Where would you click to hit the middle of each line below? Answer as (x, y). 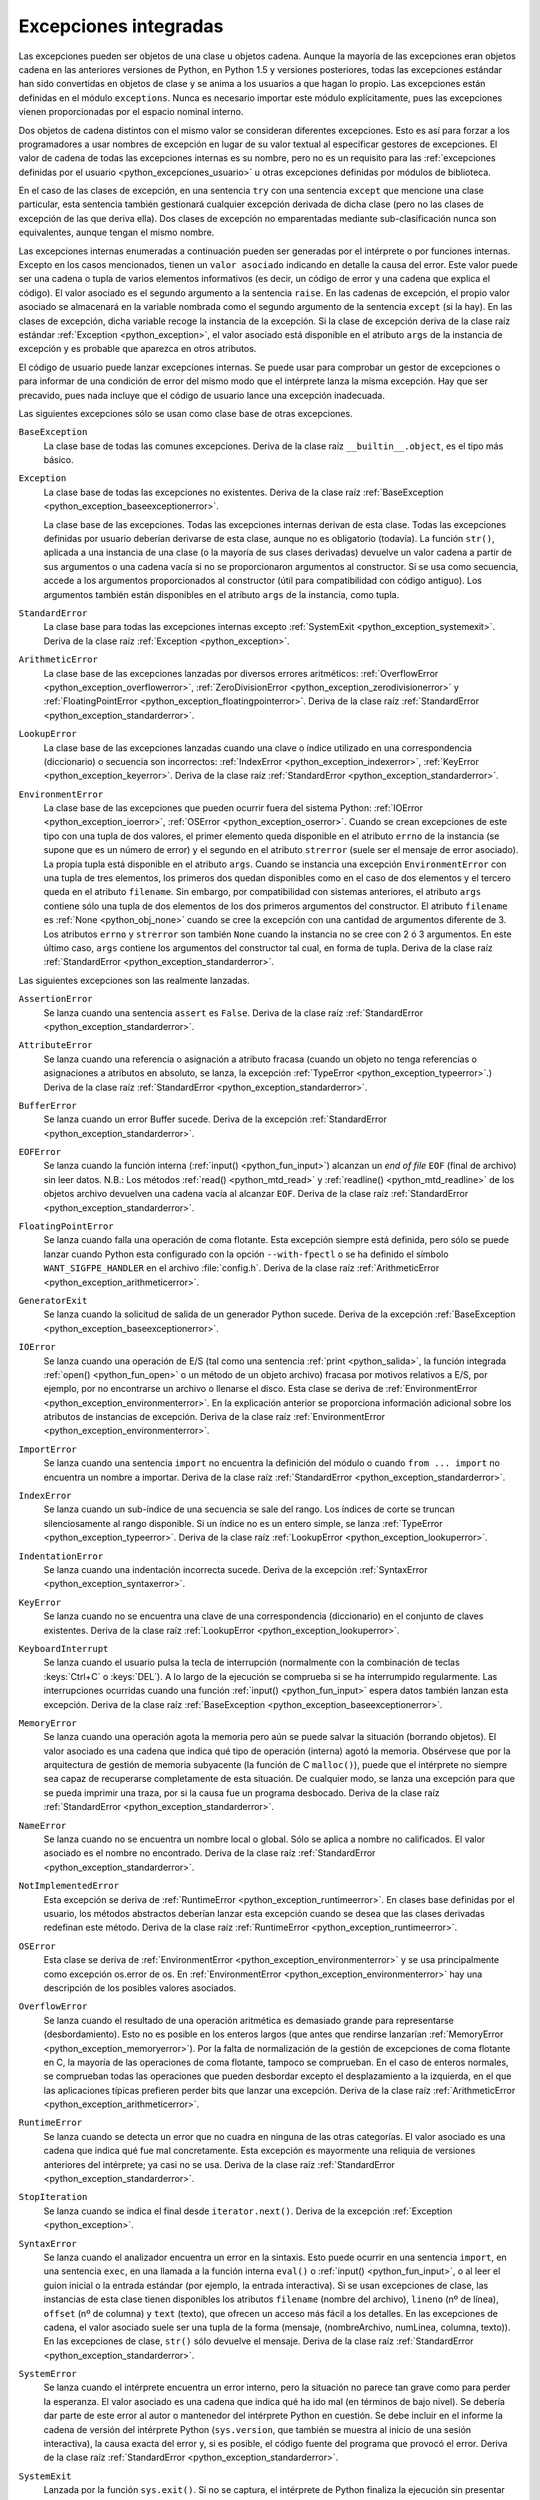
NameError (42, 1825)
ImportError (47, 1449)
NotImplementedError (69, 1886)
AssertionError (56, 999)
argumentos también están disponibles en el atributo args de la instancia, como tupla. (221, 594)
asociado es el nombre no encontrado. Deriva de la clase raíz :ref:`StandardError (209, 1853)
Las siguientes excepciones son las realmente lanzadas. (134, 980)
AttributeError (56, 1045)
